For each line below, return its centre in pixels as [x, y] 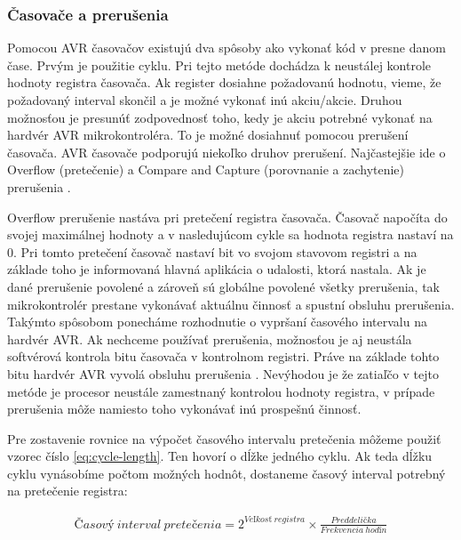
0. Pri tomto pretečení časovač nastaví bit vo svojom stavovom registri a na [212, 251]
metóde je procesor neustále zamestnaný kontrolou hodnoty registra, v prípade [221, 391]
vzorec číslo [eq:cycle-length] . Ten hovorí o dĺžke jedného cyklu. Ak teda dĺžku [220, 456]
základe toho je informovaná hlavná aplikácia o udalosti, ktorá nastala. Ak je [217, 269]
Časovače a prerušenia [88, 14]
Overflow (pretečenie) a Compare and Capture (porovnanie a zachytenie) [206, 169]
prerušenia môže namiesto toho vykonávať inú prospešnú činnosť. [184, 409]
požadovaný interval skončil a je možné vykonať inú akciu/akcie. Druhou [205, 100]
